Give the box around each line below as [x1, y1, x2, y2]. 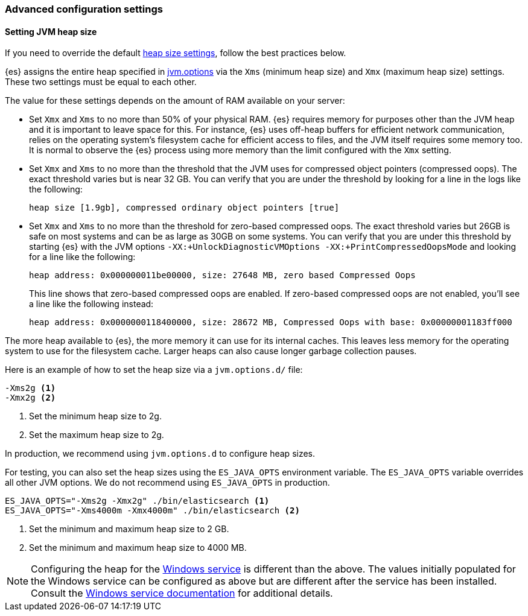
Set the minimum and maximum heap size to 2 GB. [29, 524, 229, 535]
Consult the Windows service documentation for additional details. [31, 587, 333, 600]
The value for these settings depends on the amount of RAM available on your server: [5, 95, 345, 106]
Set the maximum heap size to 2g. [29, 430, 164, 440]
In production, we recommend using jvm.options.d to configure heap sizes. [5, 448, 316, 459]
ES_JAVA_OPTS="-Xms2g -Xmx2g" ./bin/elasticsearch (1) [5, 496, 270, 506]
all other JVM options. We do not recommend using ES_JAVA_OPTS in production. [5, 477, 330, 488]
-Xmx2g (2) [5, 393, 56, 403]
